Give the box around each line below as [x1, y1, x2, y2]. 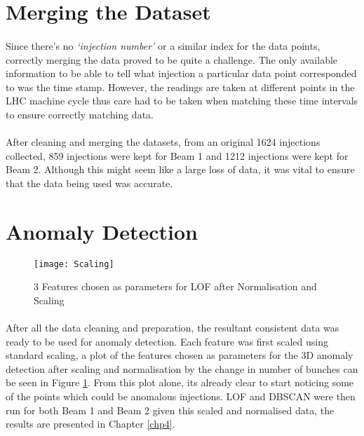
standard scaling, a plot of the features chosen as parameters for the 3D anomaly [6, 348, 353, 362]
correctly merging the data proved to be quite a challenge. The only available [6, 52, 338, 67]
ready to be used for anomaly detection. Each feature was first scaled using [6, 334, 328, 348]
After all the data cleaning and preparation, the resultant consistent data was [6, 320, 339, 335]
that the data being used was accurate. [6, 175, 173, 190]
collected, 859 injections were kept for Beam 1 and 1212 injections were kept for [6, 148, 349, 163]
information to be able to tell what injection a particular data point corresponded [6, 66, 357, 81]
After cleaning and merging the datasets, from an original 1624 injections [6, 135, 321, 149]
